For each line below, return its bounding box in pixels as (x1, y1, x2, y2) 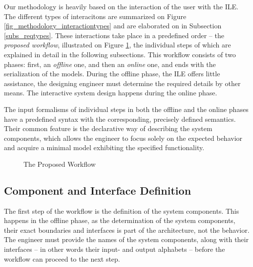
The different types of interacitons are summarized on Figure (4, 11, 187, 21)
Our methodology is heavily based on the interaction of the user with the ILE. (4, 1, 238, 11)
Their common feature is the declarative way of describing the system (4, 123, 212, 133)
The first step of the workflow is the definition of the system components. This (4, 205, 239, 216)
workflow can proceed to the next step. (4, 253, 120, 264)
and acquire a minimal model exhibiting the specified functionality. (4, 142, 205, 153)
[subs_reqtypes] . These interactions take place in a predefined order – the (4, 30, 224, 40)
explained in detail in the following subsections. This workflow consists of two (4, 49, 236, 59)
